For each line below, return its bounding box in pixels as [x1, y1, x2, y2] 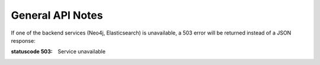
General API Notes [11, 9, 103, 22]
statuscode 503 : [11, 48, 53, 55]
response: [11, 37, 36, 44]
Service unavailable [57, 48, 106, 55]
